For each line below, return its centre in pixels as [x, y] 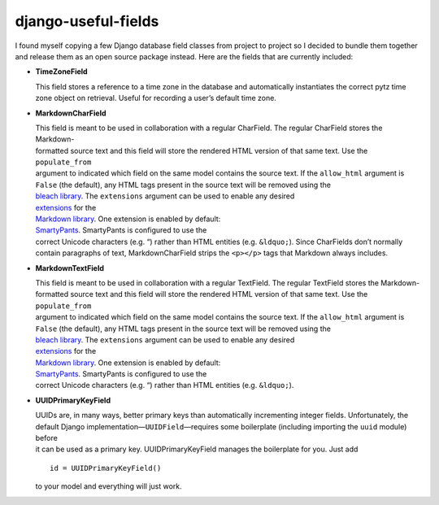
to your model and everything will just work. [109, 486]
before [47, 438]
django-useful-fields [87, 21]
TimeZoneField [62, 72]
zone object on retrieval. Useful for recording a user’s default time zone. [156, 98]
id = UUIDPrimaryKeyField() [106, 468]
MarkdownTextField [70, 268]
